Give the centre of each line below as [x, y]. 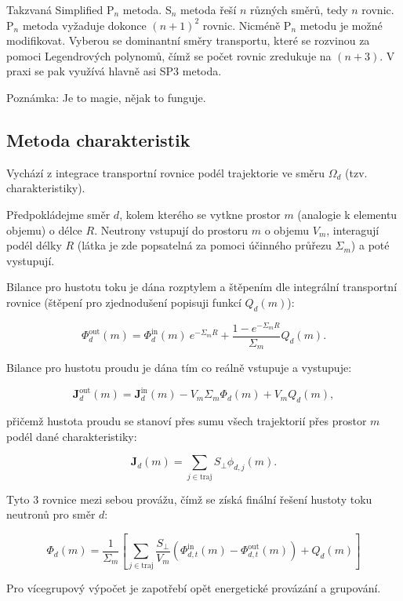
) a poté [370, 245]
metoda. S [147, 9]
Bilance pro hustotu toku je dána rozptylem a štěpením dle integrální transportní [202, 287]
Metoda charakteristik [98, 139]
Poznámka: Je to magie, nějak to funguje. [106, 97]
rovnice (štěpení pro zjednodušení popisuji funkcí [124, 302]
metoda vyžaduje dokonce [84, 25]
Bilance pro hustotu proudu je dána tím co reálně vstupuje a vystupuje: [179, 368]
